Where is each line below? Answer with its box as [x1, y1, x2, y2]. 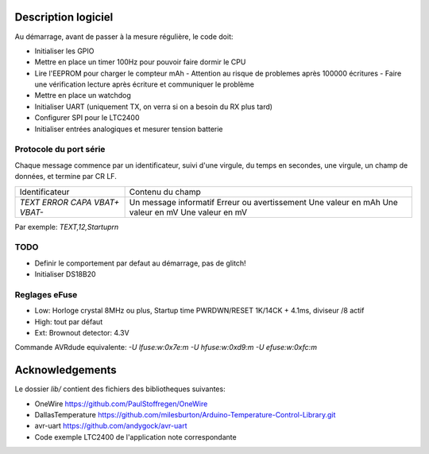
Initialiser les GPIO [34, 46, 95, 56]
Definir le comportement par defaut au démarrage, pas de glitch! [34, 258, 246, 268]
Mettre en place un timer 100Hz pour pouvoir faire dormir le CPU [34, 57, 246, 67]
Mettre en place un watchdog [34, 91, 131, 100]
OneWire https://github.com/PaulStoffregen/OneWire [34, 398, 208, 409]
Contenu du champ [129, 186, 202, 197]
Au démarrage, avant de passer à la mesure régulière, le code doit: [14, 32, 234, 41]
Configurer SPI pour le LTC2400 [34, 113, 140, 122]
